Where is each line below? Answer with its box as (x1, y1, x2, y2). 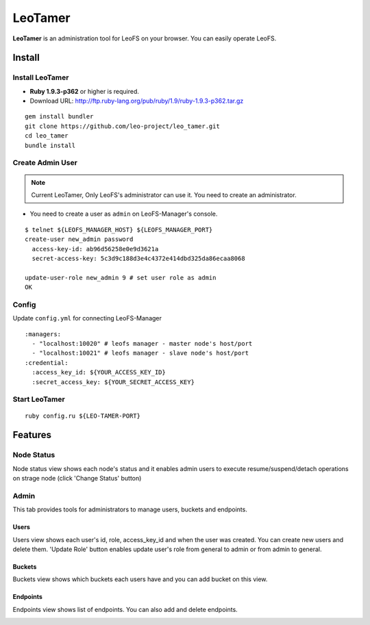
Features (12, 429, 51, 441)
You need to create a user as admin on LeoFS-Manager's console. (29, 209, 218, 218)
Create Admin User (12, 158, 78, 168)
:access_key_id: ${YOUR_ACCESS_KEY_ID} (32, 368, 166, 377)
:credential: (25, 359, 69, 366)
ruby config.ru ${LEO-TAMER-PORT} (25, 411, 140, 420)
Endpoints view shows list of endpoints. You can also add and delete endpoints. (12, 605, 238, 613)
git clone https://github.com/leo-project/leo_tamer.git (25, 122, 221, 130)
